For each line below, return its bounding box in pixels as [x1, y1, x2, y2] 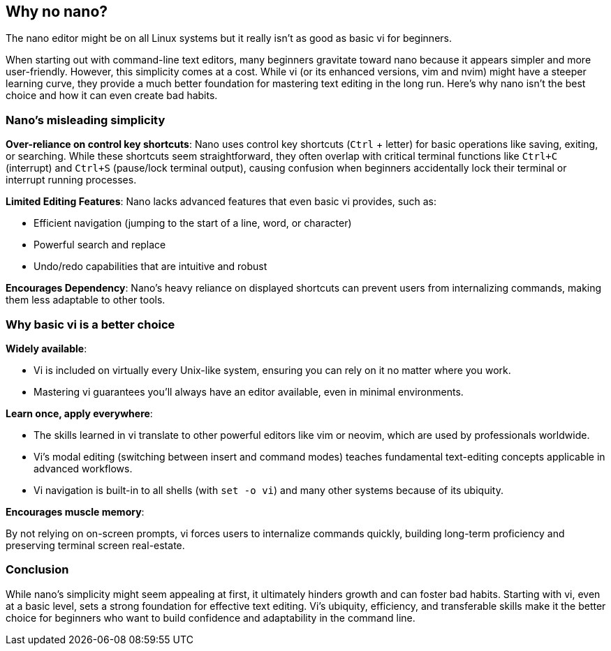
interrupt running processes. [6, 174, 137, 186]
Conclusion [6, 562, 69, 577]
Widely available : [6, 342, 87, 354]
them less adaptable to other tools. [6, 294, 165, 306]
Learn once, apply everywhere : [6, 407, 153, 419]
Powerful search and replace [34, 239, 166, 251]
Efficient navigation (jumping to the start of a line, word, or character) [34, 217, 352, 230]
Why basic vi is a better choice [6, 317, 175, 331]
